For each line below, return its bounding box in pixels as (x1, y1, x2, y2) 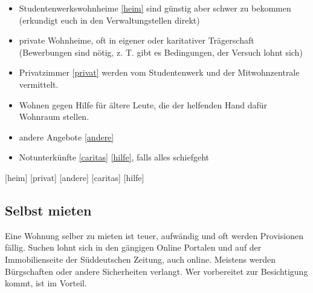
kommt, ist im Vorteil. (5, 277, 87, 289)
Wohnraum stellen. (19, 110, 89, 123)
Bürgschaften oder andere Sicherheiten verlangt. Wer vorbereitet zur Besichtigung (5, 265, 308, 277)
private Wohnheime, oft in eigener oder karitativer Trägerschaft (19, 34, 254, 47)
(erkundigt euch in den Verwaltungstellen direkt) (19, 13, 200, 26)
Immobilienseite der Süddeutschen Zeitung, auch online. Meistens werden (5, 252, 276, 265)
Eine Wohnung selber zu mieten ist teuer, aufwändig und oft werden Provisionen (5, 229, 303, 242)
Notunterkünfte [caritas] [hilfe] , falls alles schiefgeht (19, 151, 210, 163)
